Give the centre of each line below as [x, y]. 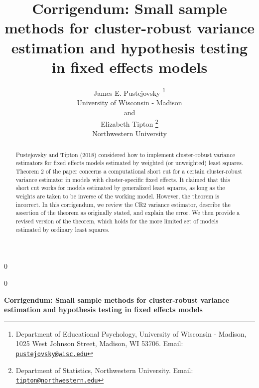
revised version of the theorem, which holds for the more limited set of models [117, 221]
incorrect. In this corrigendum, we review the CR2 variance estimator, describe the [123, 204]
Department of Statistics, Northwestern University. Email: [104, 370]
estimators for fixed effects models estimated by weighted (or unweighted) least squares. [129, 163]
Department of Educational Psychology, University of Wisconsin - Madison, [131, 333]
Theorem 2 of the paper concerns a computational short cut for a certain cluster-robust [129, 171]
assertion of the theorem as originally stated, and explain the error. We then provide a [128, 213]
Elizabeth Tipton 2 [129, 123]
